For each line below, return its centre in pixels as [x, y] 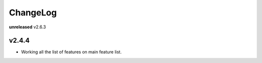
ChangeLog [33, 13]
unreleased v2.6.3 [27, 27]
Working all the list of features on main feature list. [71, 52]
